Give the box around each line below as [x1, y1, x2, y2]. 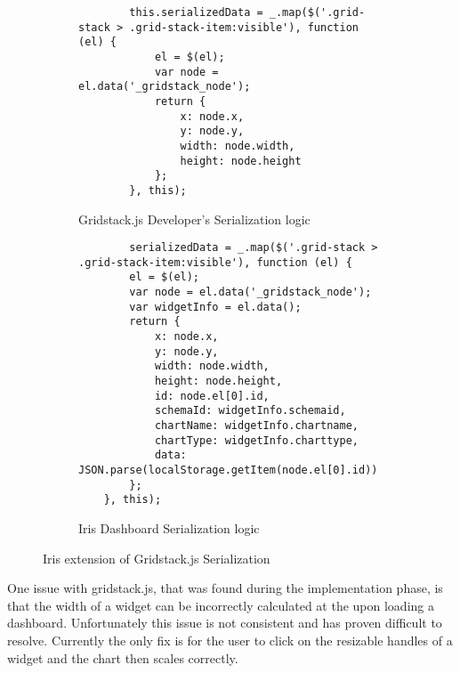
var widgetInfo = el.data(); [129, 300, 302, 313]
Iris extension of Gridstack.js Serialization [43, 548, 270, 567]
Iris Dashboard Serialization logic [78, 518, 260, 537]
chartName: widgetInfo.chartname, [154, 419, 359, 432]
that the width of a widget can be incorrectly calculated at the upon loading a [7, 596, 434, 614]
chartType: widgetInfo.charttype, [154, 434, 359, 447]
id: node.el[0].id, [154, 389, 270, 402]
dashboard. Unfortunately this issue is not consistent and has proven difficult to [7, 613, 442, 632]
